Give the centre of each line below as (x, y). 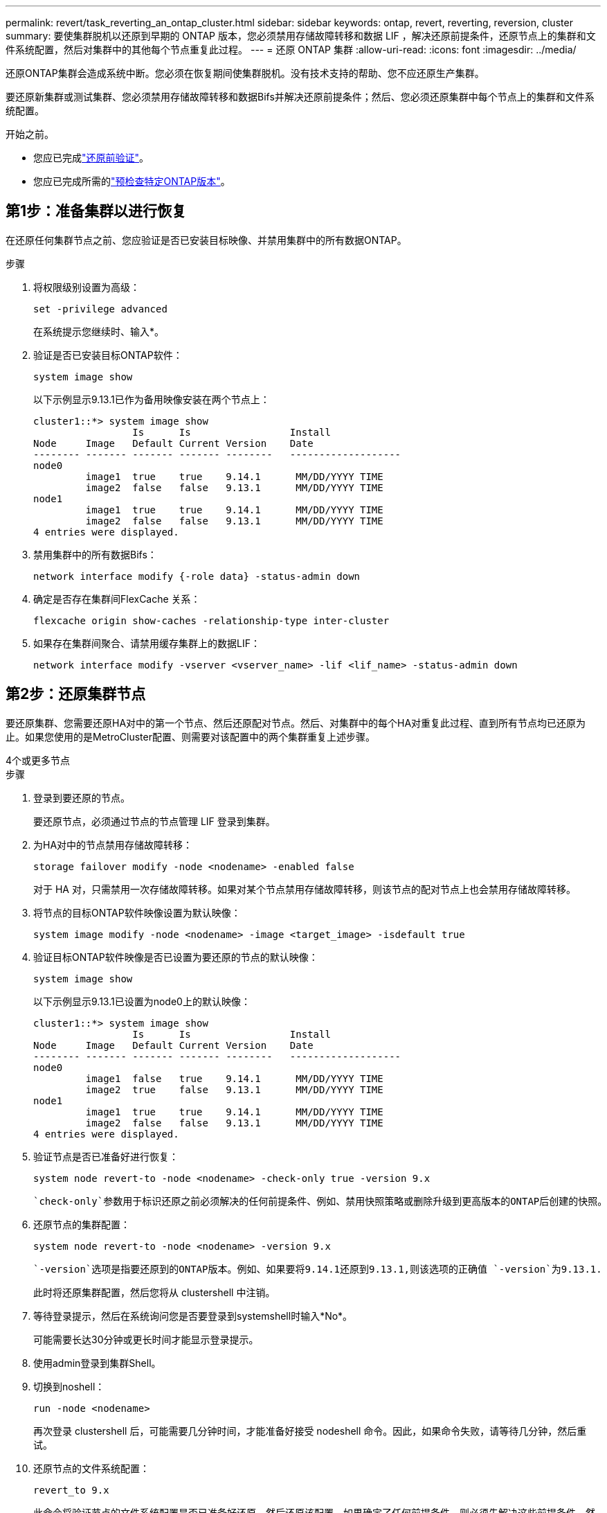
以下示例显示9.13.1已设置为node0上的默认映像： (142, 1001)
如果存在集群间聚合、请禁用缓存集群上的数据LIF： (147, 643)
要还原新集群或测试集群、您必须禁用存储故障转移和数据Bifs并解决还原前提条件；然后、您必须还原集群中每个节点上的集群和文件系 (300, 97)
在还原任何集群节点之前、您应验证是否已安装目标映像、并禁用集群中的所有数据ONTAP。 (206, 240)
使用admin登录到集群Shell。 (97, 1363)
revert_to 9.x (71, 1490)
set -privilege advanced (100, 309)
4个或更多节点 (38, 760)
